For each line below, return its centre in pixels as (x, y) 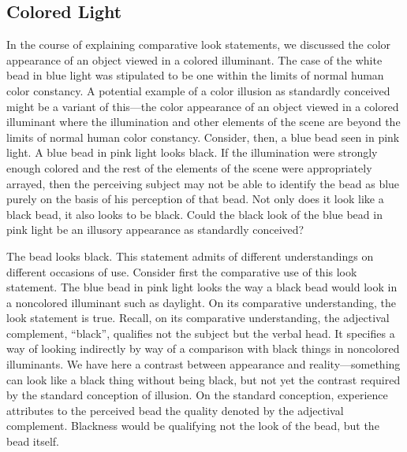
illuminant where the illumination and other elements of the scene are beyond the (203, 122)
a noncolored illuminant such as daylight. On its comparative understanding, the (201, 302)
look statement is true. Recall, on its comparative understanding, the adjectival (198, 318)
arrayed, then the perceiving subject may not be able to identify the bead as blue (203, 183)
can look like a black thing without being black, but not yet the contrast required (203, 379)
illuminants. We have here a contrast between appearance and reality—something (203, 364)
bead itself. (33, 441)
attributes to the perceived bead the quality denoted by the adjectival (175, 410)
